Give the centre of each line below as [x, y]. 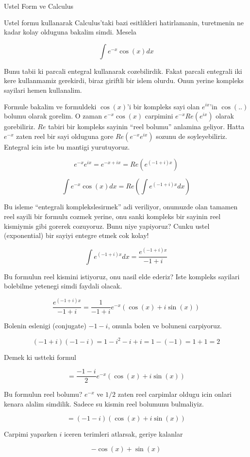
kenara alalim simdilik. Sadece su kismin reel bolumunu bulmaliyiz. [104, 403]
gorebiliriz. [20, 127]
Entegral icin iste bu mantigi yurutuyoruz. [67, 146]
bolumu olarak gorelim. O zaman [53, 116]
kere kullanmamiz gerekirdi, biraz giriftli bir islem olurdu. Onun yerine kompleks [124, 80]
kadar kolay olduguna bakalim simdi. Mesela [70, 32]
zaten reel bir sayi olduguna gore [65, 136]
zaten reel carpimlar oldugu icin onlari [175, 394]
